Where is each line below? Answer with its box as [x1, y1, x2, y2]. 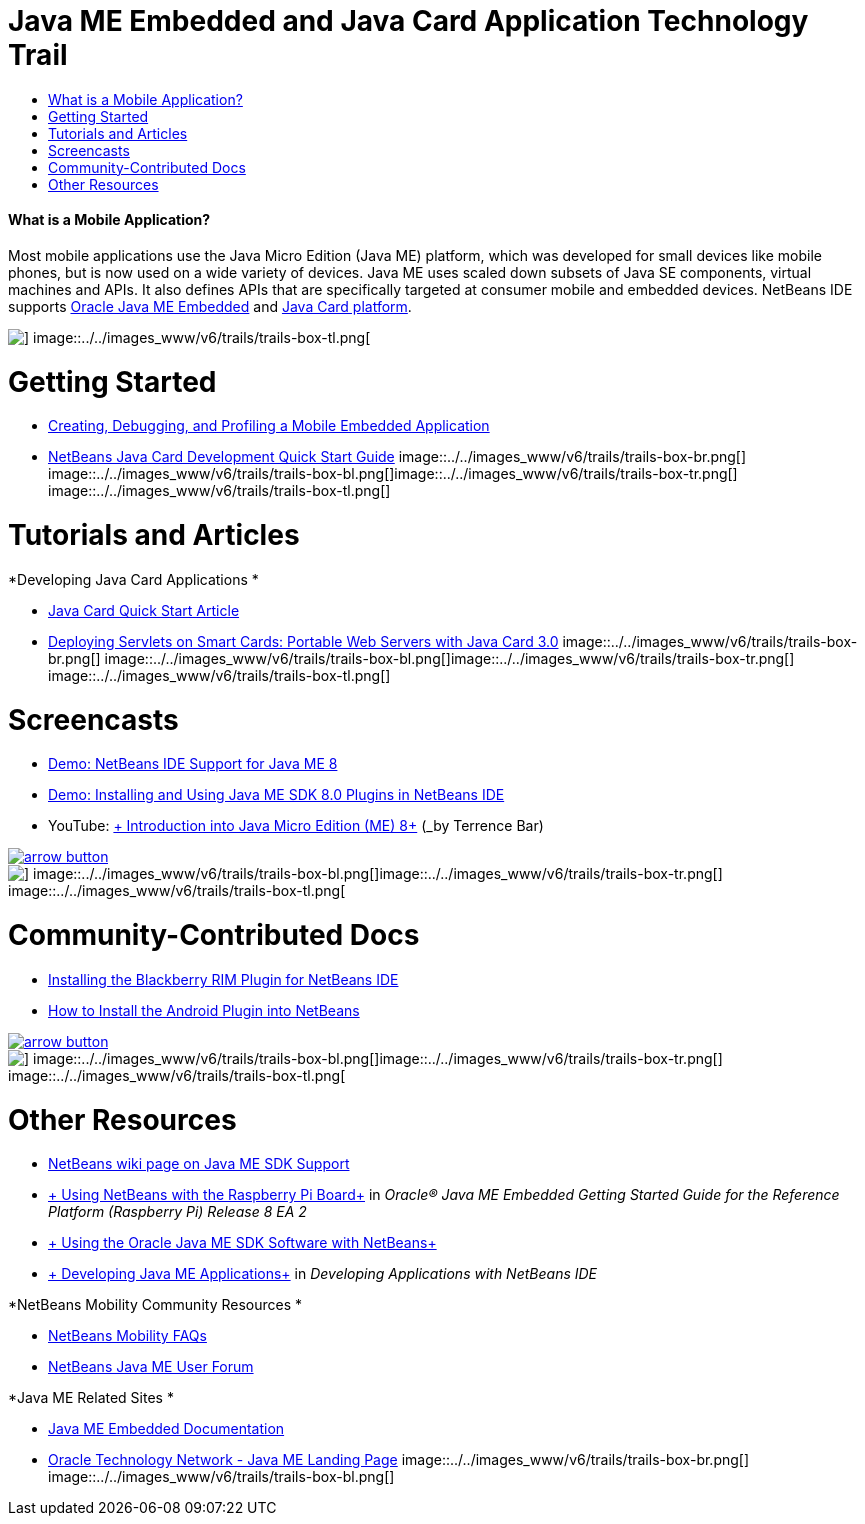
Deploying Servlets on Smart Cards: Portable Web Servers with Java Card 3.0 [48, 632, 559, 650]
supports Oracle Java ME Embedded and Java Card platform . [8, 297, 412, 315]
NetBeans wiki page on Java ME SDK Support [48, 1155, 350, 1173]
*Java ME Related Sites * [8, 1389, 174, 1407]
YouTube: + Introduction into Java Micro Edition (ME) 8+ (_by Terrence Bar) [48, 817, 544, 835]
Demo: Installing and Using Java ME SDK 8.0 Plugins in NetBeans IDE [48, 786, 505, 804]
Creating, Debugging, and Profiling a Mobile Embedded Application [48, 417, 490, 435]
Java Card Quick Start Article [48, 601, 240, 619]
